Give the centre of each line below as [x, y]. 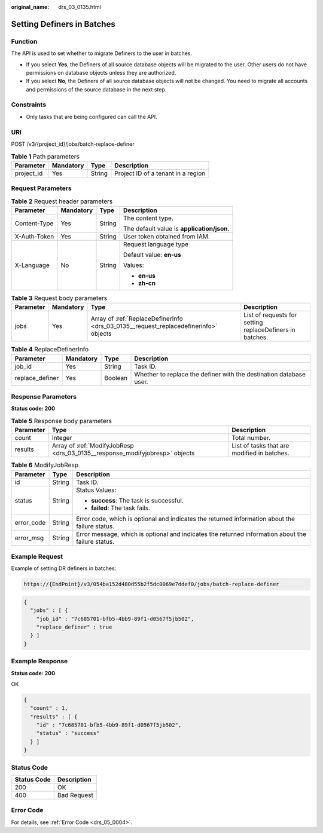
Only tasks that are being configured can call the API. [92, 117]
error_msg [29, 538]
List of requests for [270, 315]
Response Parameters [44, 397]
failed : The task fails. [121, 508]
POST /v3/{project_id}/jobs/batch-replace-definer [73, 144]
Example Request [37, 556]
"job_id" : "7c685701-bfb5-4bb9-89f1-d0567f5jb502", [115, 619]
